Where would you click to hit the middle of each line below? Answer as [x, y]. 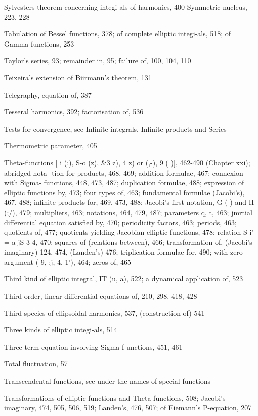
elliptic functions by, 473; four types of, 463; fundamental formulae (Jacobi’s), [124, 192]
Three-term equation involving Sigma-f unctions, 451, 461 [93, 346]
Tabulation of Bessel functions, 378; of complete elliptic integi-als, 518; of [118, 34]
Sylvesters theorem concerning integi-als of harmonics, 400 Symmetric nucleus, [126, 7]
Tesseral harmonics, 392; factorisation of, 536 [74, 112]
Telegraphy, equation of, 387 [48, 94]
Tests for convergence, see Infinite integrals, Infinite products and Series [115, 128]
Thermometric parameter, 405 [51, 145]
